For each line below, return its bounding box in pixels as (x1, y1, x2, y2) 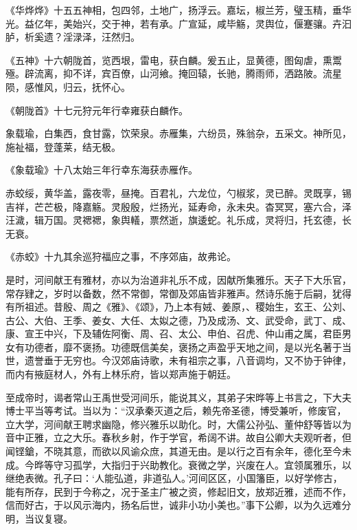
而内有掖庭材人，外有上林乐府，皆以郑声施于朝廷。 (5, 367, 236, 381)
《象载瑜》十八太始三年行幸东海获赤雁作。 (5, 162, 198, 177)
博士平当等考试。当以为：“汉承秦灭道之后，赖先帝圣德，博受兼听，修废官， (5, 403, 347, 418)
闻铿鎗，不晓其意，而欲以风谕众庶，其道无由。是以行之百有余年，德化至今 (5, 444, 342, 458)
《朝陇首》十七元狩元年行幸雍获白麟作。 (5, 103, 188, 117)
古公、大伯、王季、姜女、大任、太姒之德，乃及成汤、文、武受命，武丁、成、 (5, 312, 352, 327)
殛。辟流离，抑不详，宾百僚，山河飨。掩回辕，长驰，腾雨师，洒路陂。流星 (5, 66, 342, 81)
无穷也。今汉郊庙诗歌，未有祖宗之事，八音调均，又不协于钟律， (62, 353, 352, 368)
